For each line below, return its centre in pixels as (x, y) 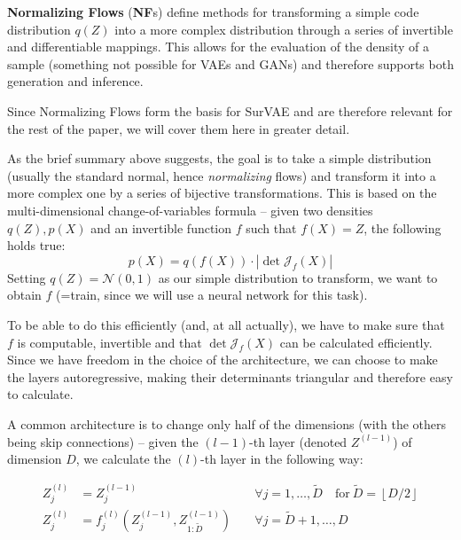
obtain (24, 295)
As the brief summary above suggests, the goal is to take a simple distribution (219, 158)
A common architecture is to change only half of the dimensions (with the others (227, 424)
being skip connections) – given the (103, 441)
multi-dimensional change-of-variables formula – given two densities (190, 210)
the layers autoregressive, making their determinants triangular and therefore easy (230, 376)
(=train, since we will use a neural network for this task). (212, 295)
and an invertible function (161, 227)
